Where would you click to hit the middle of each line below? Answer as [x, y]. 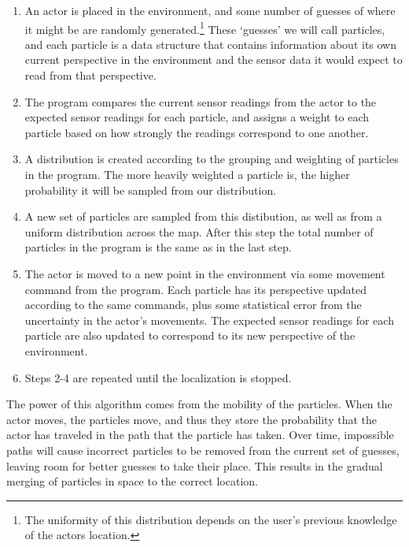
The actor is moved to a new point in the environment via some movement [205, 273]
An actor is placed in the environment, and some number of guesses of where [210, 10]
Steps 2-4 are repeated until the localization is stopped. [158, 377]
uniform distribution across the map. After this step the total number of [199, 231]
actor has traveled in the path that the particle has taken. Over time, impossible [200, 435]
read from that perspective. [90, 75]
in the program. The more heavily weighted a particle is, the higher [187, 174]
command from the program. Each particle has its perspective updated [196, 289]
